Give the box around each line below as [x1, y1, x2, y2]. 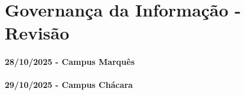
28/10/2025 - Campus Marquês [5, 55, 135, 68]
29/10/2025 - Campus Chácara [5, 78, 133, 91]
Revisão [5, 21, 70, 45]
